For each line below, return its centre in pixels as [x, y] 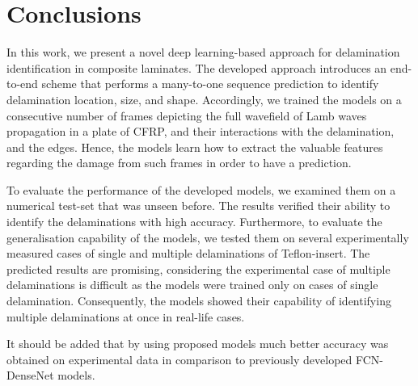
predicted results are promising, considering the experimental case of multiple [198, 269]
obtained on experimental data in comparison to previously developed [179, 359]
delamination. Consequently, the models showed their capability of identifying [199, 301]
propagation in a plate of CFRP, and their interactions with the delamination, [201, 131]
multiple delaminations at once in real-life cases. [126, 316]
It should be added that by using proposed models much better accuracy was [198, 344]
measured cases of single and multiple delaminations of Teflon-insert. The [188, 253]
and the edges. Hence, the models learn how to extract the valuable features [195, 147]
